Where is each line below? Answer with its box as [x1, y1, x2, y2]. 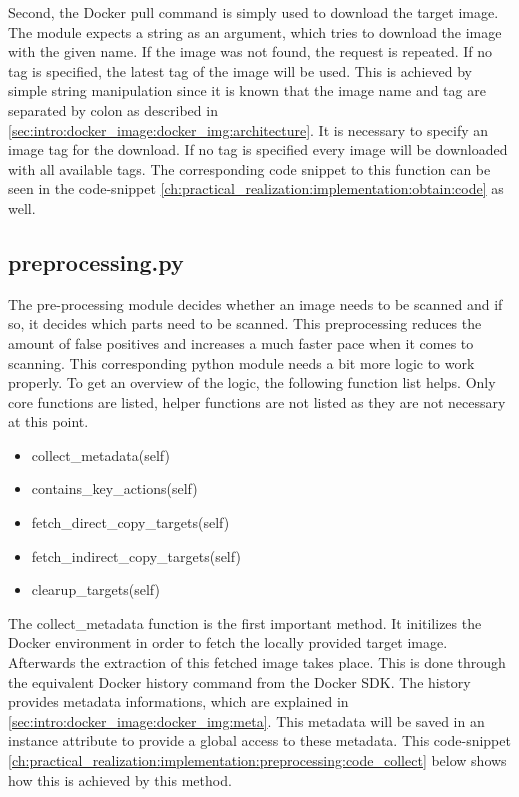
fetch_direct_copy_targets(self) [31, 512, 230, 533]
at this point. [8, 411, 89, 432]
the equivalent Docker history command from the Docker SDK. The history [8, 671, 471, 692]
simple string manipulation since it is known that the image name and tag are [8, 80, 486, 101]
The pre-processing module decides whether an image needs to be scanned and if [8, 293, 503, 314]
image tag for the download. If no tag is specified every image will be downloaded [8, 139, 508, 160]
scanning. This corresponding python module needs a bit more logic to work [8, 352, 475, 373]
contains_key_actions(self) [31, 478, 198, 499]
